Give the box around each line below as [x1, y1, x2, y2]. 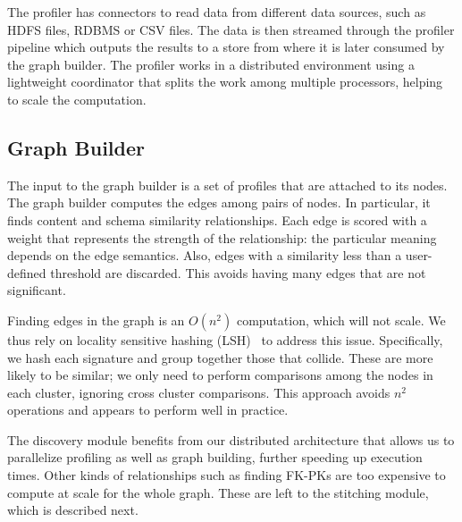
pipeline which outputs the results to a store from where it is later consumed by [7, 38, 445, 56]
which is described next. [7, 501, 139, 519]
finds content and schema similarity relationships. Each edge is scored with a [7, 210, 427, 229]
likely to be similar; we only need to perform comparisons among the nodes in [7, 366, 433, 384]
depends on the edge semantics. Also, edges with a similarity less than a [7, 246, 402, 265]
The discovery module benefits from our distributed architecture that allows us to [7, 430, 455, 449]
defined [7, 263, 46, 282]
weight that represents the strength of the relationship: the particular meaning [7, 228, 437, 247]
